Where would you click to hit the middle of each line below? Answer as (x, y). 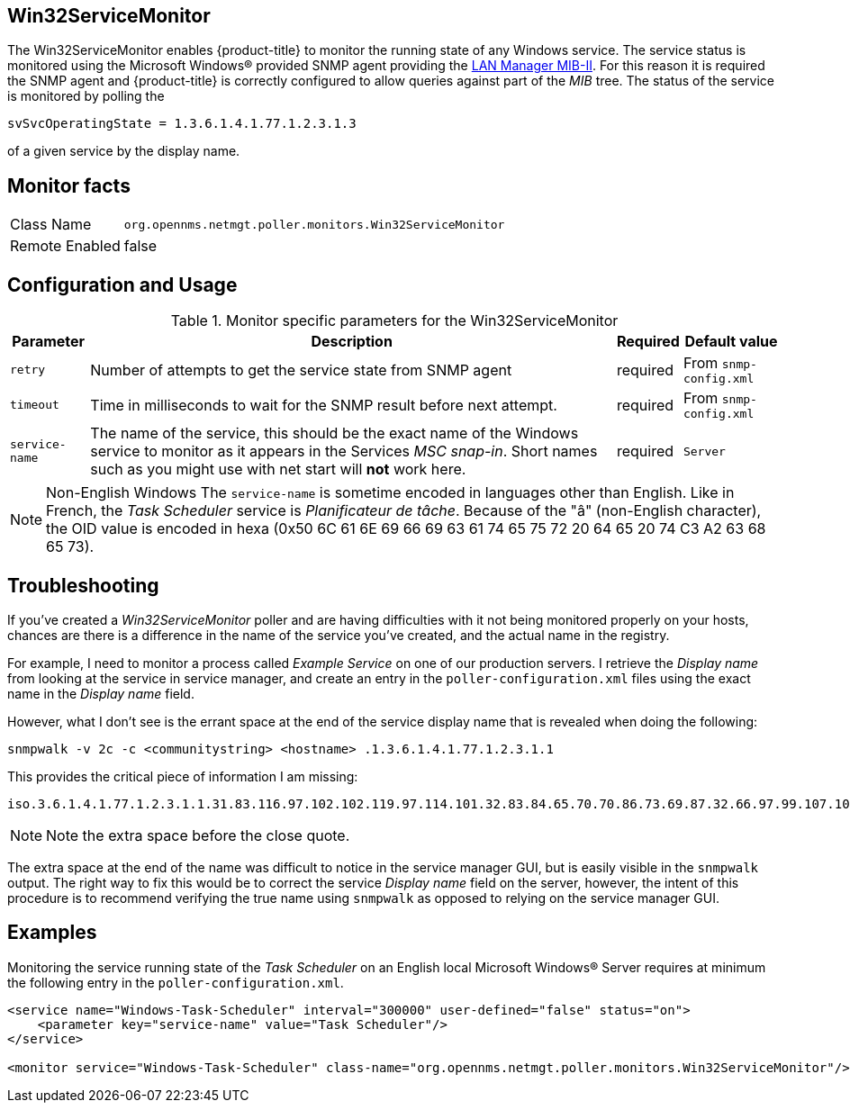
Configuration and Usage (122, 284)
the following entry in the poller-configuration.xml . (176, 982)
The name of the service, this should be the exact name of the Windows (335, 433)
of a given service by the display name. (124, 151)
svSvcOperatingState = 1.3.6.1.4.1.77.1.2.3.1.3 (182, 124)
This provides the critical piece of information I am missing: (183, 776)
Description (352, 342)
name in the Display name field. (101, 693)
